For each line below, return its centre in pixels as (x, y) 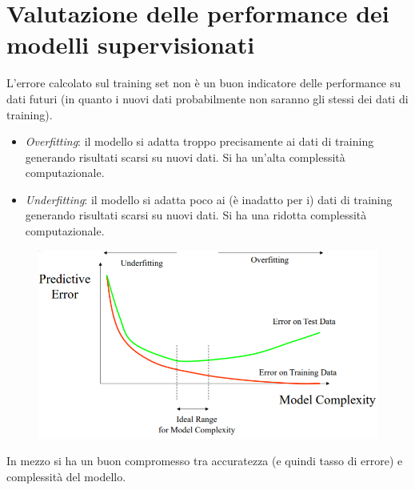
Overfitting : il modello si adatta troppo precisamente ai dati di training (200, 141)
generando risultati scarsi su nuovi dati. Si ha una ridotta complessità (196, 215)
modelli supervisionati (131, 44)
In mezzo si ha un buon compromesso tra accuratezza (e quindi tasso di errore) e (205, 461)
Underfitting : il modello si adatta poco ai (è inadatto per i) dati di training (209, 199)
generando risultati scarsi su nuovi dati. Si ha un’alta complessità (185, 157)
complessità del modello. (66, 476)
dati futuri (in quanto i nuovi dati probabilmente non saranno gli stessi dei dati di (207, 98)
